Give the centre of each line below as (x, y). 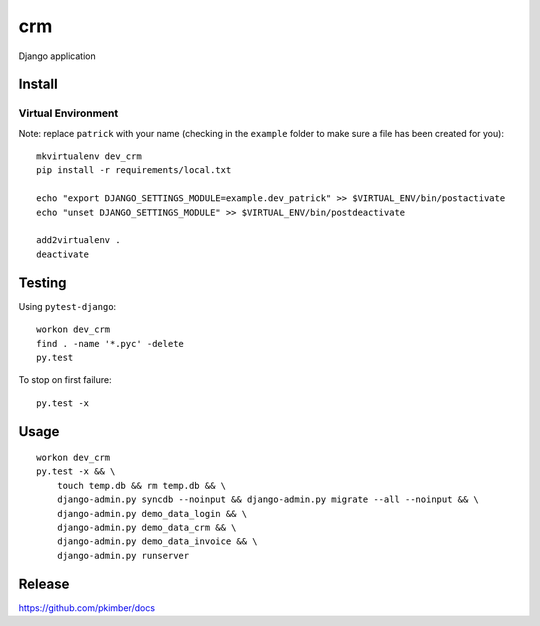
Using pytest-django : (67, 306)
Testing (42, 282)
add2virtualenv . (78, 240)
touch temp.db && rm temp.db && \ (141, 485)
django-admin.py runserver (123, 555)
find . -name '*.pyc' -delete (110, 343)
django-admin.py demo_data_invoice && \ (157, 541)
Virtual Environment (68, 113)
